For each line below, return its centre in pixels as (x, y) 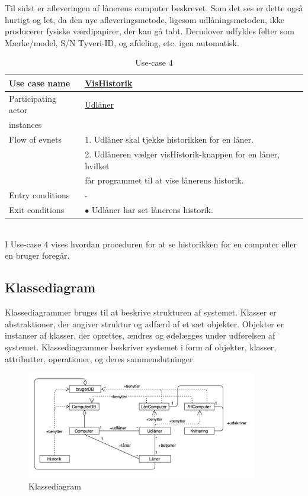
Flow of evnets (35, 139)
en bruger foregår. (37, 255)
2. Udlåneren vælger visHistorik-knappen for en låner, (182, 154)
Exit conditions (37, 210)
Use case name (40, 83)
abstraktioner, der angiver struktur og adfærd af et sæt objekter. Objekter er (145, 323)
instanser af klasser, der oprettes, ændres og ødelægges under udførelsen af (140, 335)
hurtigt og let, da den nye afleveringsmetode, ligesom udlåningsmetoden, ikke (145, 19)
